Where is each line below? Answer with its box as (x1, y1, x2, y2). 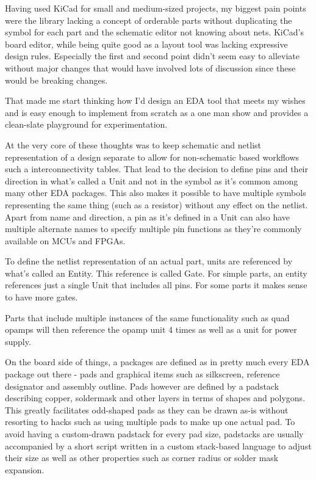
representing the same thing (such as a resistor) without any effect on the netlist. (5, 198, 308, 211)
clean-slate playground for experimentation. (5, 118, 168, 131)
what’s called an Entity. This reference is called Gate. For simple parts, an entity (5, 266, 307, 279)
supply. (5, 335, 31, 347)
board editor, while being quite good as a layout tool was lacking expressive (5, 37, 288, 50)
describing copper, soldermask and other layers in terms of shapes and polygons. (5, 391, 306, 404)
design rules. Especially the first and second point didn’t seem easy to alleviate (5, 49, 300, 62)
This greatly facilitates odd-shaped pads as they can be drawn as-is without (5, 403, 289, 416)
